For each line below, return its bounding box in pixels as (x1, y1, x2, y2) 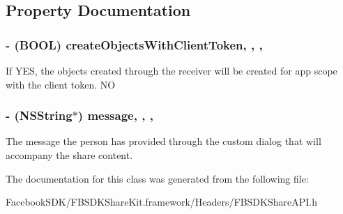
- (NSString (6, 107, 73, 124)
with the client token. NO (6, 77, 116, 91)
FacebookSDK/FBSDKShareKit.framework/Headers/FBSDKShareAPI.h (6, 194, 317, 209)
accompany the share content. (6, 148, 133, 162)
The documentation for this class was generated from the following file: (6, 171, 309, 185)
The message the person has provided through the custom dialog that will (6, 134, 321, 148)
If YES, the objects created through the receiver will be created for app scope (6, 63, 337, 77)
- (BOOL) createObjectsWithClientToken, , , (6, 36, 263, 53)
